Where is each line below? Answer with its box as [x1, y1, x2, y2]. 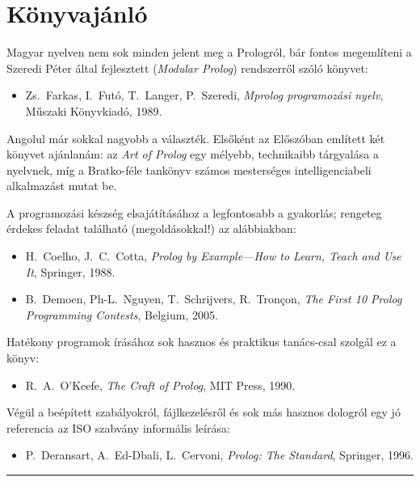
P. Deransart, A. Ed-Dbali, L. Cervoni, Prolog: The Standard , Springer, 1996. [25, 446, 414, 463]
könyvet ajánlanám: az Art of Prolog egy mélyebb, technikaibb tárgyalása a [6, 146, 379, 163]
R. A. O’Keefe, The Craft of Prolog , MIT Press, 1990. [25, 376, 296, 393]
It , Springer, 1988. [25, 263, 115, 280]
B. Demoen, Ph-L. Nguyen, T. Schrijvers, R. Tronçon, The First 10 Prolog [25, 290, 402, 307]
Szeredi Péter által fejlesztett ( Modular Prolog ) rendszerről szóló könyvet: [6, 59, 368, 76]
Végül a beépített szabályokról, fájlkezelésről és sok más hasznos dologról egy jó [6, 404, 401, 421]
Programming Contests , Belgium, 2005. [25, 306, 218, 323]
